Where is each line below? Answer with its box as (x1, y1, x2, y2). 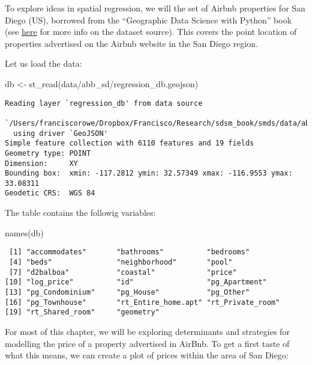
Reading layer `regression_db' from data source (5, 99, 203, 108)
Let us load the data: (5, 57, 82, 70)
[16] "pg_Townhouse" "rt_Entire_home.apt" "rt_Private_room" (5, 298, 280, 307)
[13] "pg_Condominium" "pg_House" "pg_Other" (5, 287, 250, 296)
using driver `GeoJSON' (13, 129, 108, 138)
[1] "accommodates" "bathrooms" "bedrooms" (9, 248, 250, 257)
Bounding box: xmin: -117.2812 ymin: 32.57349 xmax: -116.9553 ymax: (5, 169, 293, 178)
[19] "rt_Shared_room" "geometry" (5, 308, 160, 317)
